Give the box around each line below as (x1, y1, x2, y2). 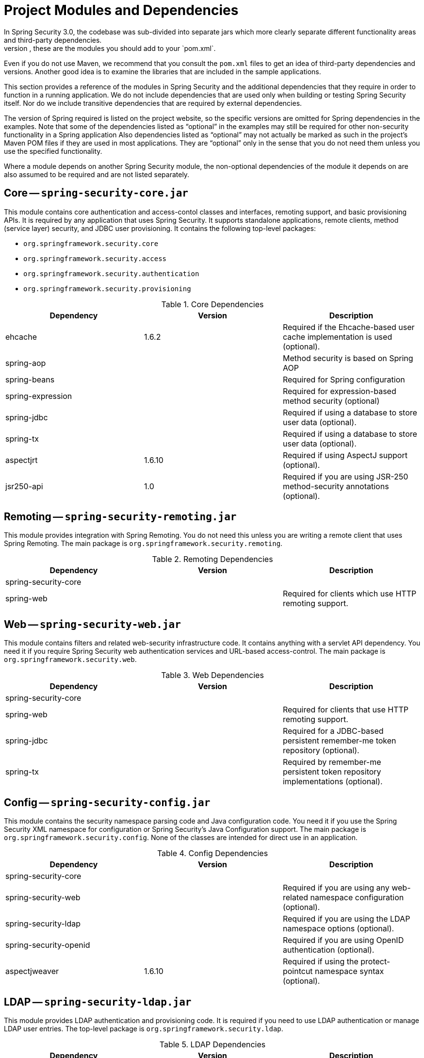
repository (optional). (282, 745, 359, 756)
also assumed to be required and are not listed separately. (4, 170, 190, 179)
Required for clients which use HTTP (282, 589, 417, 599)
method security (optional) (282, 396, 380, 406)
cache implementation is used (282, 331, 392, 342)
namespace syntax (315, 966, 384, 976)
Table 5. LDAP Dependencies (159, 1039, 266, 1049)
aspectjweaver (5, 966, 59, 976)
